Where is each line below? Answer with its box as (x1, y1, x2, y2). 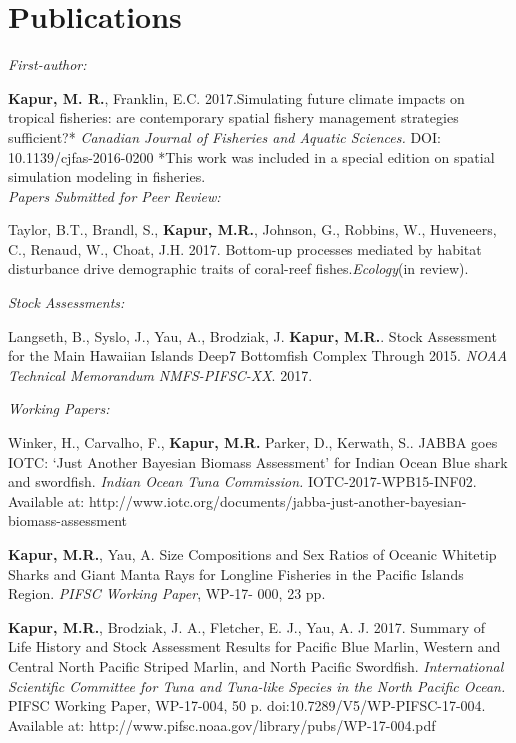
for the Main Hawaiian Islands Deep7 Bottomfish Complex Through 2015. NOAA (8, 345, 508, 366)
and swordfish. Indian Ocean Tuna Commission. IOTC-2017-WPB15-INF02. (8, 471, 477, 492)
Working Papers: (8, 398, 110, 419)
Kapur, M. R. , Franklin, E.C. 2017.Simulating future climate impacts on (8, 87, 465, 108)
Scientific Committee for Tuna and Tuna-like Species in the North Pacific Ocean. (8, 675, 506, 696)
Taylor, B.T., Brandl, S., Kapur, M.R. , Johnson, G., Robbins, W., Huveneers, (8, 219, 497, 240)
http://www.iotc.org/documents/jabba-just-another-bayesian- (88, 490, 467, 511)
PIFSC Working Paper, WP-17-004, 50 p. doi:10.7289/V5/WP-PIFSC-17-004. (8, 695, 486, 716)
